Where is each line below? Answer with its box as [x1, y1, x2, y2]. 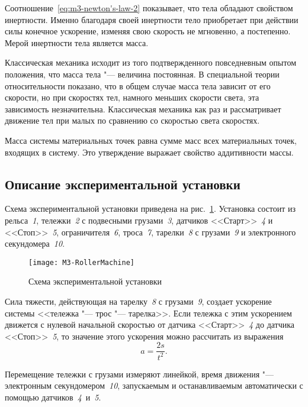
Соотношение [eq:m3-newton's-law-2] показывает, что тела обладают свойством [5, 2, 293, 14]
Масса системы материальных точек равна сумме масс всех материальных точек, [5, 134, 297, 146]
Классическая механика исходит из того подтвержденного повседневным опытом [5, 56, 297, 69]
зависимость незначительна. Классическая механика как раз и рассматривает [5, 102, 281, 115]
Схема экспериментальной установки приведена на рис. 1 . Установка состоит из [5, 202, 296, 215]
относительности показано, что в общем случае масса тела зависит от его [5, 79, 271, 92]
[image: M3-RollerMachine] [28, 258, 134, 267]
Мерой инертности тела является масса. [5, 36, 149, 49]
